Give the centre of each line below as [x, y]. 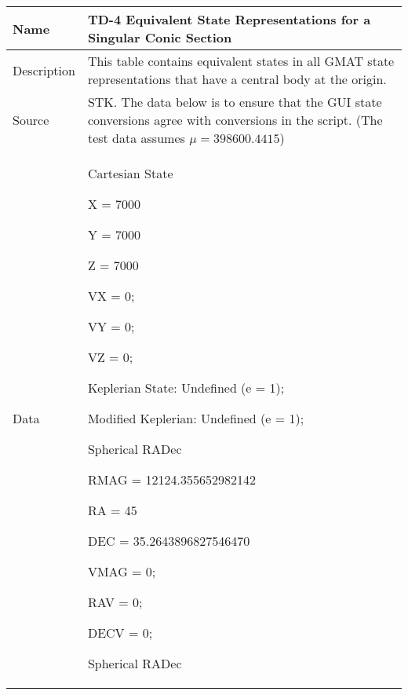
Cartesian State [130, 173]
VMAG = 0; [122, 571]
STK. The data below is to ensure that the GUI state [235, 102]
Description [44, 70]
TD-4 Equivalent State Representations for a [229, 19]
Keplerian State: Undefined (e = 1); [186, 388]
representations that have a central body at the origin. [237, 79]
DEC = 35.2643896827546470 [169, 541]
